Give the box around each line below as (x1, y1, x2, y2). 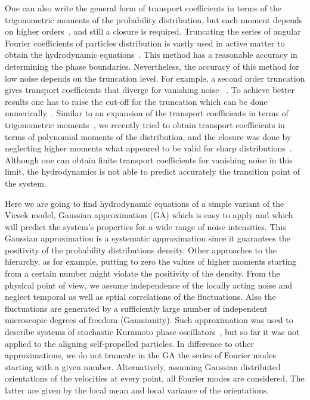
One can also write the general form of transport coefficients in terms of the (5, 2, 282, 14)
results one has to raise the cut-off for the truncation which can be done (5, 95, 268, 107)
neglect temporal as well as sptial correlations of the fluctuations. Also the (5, 290, 276, 303)
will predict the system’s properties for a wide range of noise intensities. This (5, 220, 286, 232)
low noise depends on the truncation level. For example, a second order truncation (5, 72, 305, 84)
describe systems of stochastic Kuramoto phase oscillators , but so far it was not (5, 325, 300, 338)
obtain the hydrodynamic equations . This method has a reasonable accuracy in (5, 48, 297, 61)
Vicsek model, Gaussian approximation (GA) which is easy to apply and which (5, 209, 293, 221)
